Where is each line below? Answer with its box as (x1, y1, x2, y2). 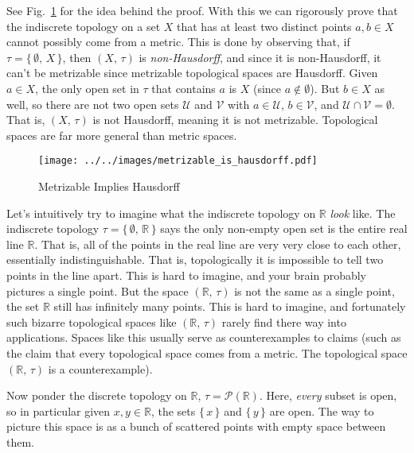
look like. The (330, 204, 396, 221)
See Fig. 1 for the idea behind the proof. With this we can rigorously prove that (6, 2, 398, 18)
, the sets (150, 402, 196, 419)
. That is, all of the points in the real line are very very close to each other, (34, 235, 401, 252)
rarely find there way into (221, 313, 346, 330)
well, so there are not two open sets (6, 95, 179, 112)
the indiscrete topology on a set (6, 17, 161, 34)
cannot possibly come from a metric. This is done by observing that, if (6, 33, 350, 50)
